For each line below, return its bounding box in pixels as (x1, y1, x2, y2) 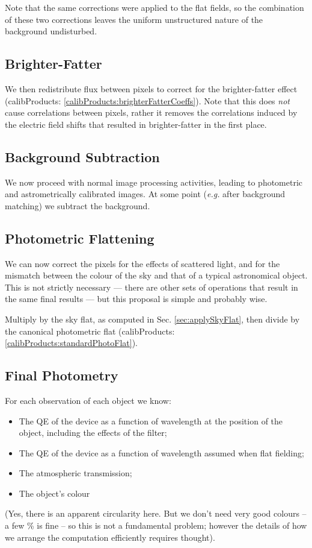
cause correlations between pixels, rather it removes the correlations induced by (5, 106, 298, 119)
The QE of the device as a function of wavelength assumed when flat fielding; (19, 446, 304, 459)
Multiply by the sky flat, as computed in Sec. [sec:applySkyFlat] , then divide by (5, 312, 300, 325)
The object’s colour (19, 487, 90, 499)
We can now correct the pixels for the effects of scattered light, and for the (5, 257, 280, 269)
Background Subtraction (5, 147, 160, 166)
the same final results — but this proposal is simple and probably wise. (5, 292, 268, 305)
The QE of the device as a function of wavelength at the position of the (19, 414, 283, 427)
